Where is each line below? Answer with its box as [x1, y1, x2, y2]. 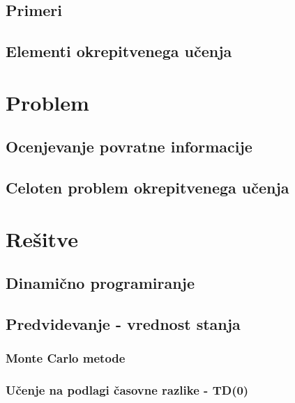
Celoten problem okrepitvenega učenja [6, 177, 289, 198]
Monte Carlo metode [6, 349, 126, 367]
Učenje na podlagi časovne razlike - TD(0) [6, 381, 249, 399]
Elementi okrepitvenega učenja [6, 40, 232, 62]
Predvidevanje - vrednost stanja [6, 313, 241, 335]
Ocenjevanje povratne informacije [6, 136, 252, 157]
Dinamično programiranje [6, 272, 195, 294]
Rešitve [6, 224, 78, 253]
